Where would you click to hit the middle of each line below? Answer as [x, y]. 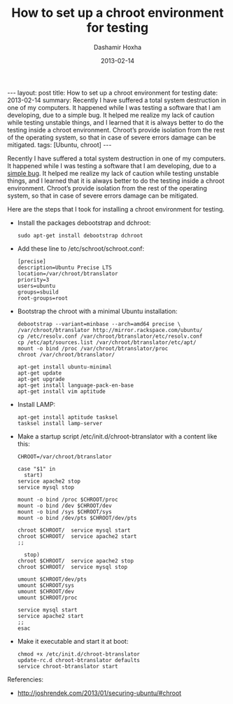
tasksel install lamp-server [60, 423]
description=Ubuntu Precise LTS [64, 268]
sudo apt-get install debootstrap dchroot [80, 235]
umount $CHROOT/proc [47, 598]
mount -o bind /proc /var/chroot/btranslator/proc [93, 348]
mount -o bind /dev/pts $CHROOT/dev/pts [77, 518]
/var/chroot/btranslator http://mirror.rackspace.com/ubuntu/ [110, 330]
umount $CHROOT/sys [46, 585]
